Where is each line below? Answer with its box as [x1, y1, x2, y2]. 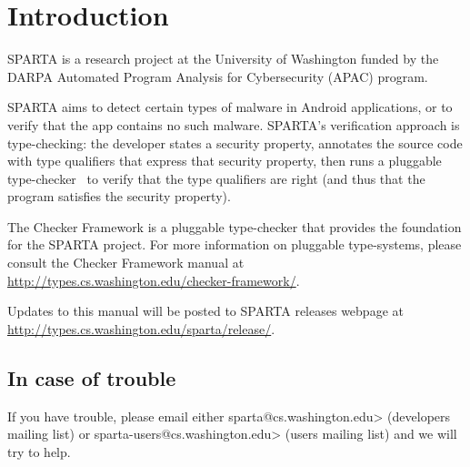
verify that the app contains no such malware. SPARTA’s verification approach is [7, 115, 460, 134]
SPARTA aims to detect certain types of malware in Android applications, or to [7, 97, 453, 117]
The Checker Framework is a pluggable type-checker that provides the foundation [7, 217, 462, 236]
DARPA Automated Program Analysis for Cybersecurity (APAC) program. [7, 66, 428, 86]
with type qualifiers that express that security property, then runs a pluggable [7, 151, 442, 170]
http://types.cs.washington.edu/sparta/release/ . [7, 319, 275, 338]
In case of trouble [7, 363, 176, 391]
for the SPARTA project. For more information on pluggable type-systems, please [7, 235, 462, 254]
